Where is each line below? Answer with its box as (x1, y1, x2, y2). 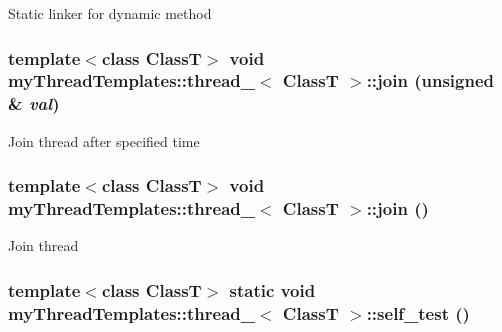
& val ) (8, 91, 60, 116)
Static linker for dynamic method (8, 3, 212, 23)
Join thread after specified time (8, 130, 200, 151)
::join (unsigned (366, 68, 494, 93)
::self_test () (366, 300, 470, 325)
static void (229, 277, 316, 302)
